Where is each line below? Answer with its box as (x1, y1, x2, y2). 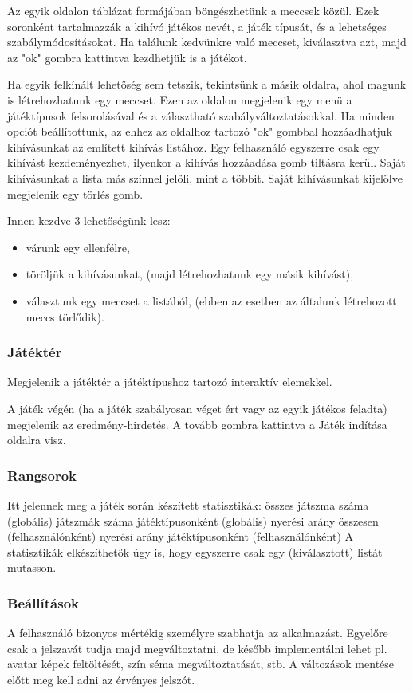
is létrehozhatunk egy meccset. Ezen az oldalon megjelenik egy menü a (7, 91, 352, 108)
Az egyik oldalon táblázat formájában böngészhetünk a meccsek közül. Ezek (7, 2, 380, 18)
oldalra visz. (7, 431, 66, 448)
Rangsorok (7, 465, 77, 485)
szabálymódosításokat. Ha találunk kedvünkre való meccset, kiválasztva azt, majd (7, 33, 407, 50)
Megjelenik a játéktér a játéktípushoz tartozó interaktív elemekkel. (7, 373, 332, 390)
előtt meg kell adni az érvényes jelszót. (7, 671, 195, 687)
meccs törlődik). (26, 308, 104, 325)
